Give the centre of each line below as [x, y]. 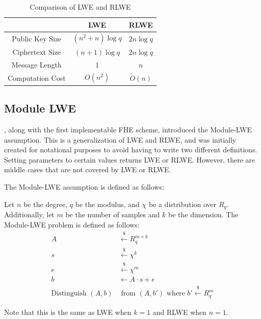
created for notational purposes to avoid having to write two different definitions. [131, 150]
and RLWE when [180, 312]
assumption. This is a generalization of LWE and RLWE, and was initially [120, 139]
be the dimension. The [203, 214]
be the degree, [46, 204]
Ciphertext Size [37, 51]
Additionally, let [29, 214]
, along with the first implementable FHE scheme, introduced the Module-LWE [128, 130]
